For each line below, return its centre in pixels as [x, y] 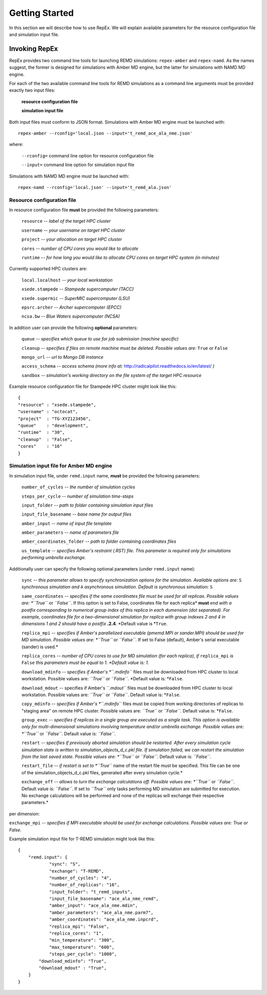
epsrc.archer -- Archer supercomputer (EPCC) [71, 307]
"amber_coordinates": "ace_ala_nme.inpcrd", [104, 920]
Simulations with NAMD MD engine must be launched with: [69, 176]
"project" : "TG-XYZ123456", [55, 419]
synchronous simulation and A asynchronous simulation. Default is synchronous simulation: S [117, 587]
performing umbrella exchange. [54, 558]
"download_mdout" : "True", [73, 968]
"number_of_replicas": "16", [84, 885]
